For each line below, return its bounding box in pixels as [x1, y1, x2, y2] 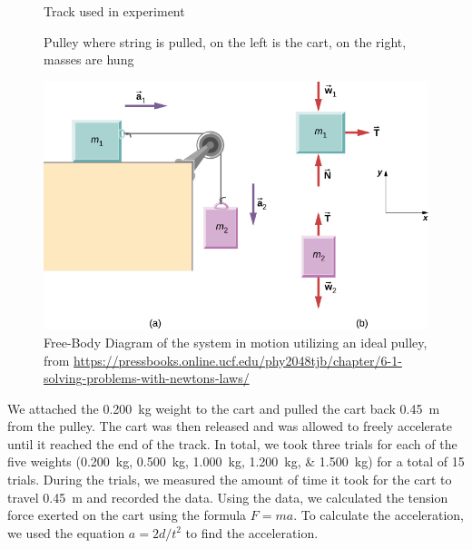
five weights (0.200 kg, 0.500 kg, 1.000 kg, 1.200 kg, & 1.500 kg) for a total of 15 [7, 452, 465, 471]
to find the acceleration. [185, 523, 319, 542]
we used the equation [7, 523, 125, 542]
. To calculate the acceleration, [293, 505, 465, 524]
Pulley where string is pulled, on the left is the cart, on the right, [44, 32, 407, 51]
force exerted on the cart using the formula [7, 505, 247, 524]
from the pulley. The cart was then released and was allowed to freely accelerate [7, 417, 452, 436]
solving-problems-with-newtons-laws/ [44, 368, 250, 387]
